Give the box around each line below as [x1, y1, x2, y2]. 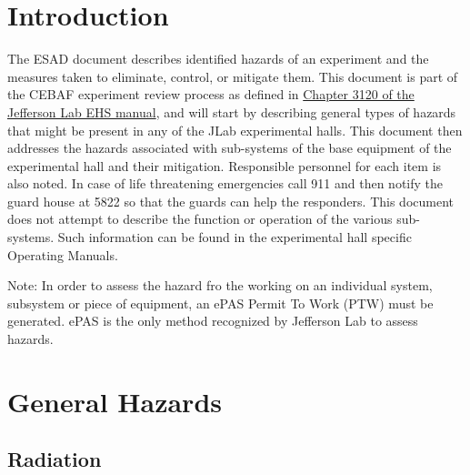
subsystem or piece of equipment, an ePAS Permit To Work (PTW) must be [7, 293, 434, 312]
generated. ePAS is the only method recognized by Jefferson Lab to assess [7, 311, 418, 330]
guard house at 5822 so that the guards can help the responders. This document [7, 191, 455, 210]
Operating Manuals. [7, 245, 118, 264]
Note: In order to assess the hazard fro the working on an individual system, [7, 276, 433, 295]
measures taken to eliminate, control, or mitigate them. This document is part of [7, 66, 458, 86]
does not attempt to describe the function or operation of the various [7, 209, 393, 228]
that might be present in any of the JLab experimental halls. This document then [7, 120, 463, 139]
